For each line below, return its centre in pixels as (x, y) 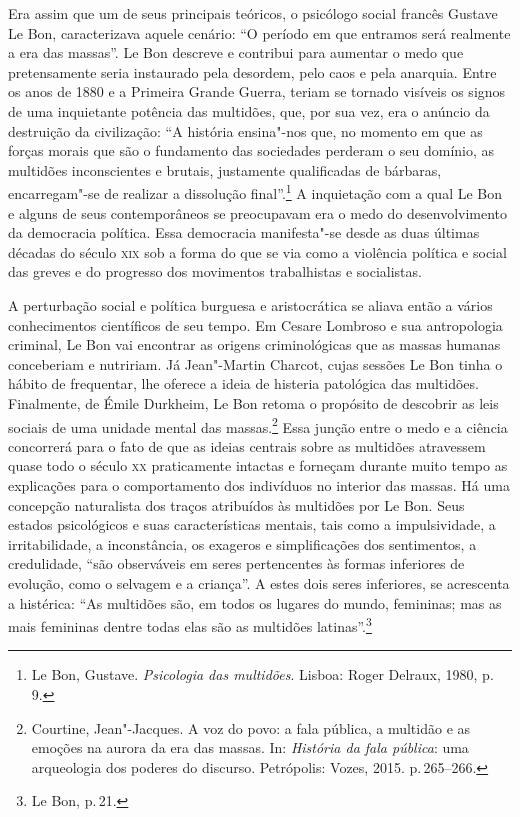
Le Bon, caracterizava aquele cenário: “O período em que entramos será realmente (259, 32)
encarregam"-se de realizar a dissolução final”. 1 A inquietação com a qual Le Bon (255, 191)
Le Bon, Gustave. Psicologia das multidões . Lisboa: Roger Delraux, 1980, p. (262, 674)
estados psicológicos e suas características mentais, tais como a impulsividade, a (252, 524)
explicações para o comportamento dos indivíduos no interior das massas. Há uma (259, 484)
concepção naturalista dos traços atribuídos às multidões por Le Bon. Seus (236, 504)
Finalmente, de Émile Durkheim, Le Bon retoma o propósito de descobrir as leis (253, 402)
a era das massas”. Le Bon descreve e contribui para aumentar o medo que (236, 52)
